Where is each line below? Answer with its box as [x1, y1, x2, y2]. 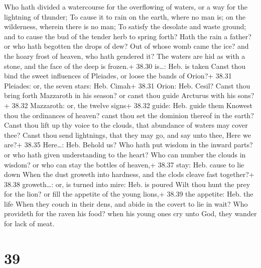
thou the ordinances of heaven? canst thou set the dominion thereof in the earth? [4, 110, 254, 120]
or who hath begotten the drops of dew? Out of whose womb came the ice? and [4, 41, 249, 51]
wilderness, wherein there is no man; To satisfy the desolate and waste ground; [4, 21, 246, 32]
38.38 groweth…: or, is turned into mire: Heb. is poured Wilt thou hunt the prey [4, 178, 250, 189]
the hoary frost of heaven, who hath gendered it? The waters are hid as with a [4, 50, 245, 61]
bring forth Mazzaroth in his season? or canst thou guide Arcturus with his [4, 90, 236, 101]
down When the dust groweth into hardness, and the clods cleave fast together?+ [4, 169, 254, 180]
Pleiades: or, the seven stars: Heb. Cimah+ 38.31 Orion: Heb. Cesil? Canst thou [4, 80, 250, 91]
